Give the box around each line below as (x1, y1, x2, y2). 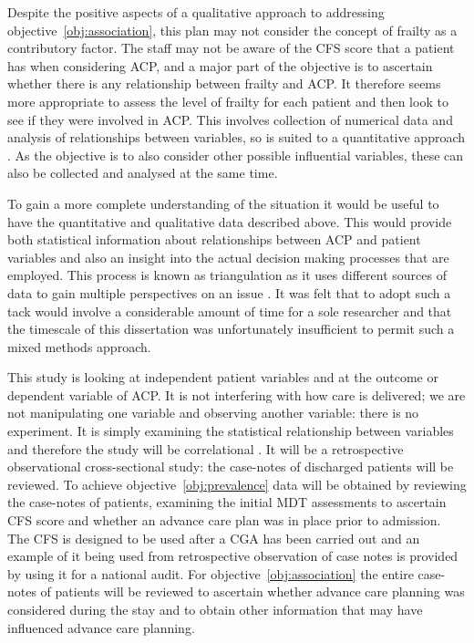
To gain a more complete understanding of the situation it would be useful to (7, 193, 439, 213)
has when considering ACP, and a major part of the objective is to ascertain (7, 56, 433, 75)
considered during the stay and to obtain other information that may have (7, 600, 423, 618)
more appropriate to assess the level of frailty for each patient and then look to (7, 91, 448, 110)
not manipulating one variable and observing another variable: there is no (7, 403, 419, 422)
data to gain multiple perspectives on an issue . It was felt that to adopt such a (7, 283, 451, 302)
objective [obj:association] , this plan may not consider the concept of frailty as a (7, 20, 458, 39)
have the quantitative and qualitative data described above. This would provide (7, 212, 452, 231)
